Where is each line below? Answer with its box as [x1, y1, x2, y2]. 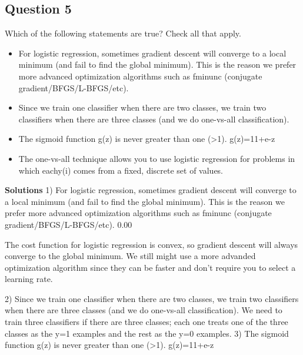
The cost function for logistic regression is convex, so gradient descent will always [5, 238, 298, 250]
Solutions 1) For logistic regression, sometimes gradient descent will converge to [5, 184, 297, 196]
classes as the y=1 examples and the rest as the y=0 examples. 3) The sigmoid [5, 327, 289, 339]
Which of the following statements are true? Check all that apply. [5, 27, 241, 39]
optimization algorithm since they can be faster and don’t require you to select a [5, 261, 296, 273]
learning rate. [5, 273, 53, 285]
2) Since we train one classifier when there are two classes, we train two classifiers [5, 292, 299, 304]
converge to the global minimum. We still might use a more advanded [5, 250, 256, 262]
